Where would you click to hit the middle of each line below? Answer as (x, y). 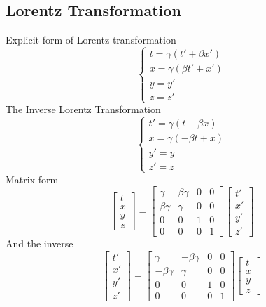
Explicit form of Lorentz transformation (91, 40)
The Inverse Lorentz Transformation (83, 109)
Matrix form (32, 179)
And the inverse (40, 243)
